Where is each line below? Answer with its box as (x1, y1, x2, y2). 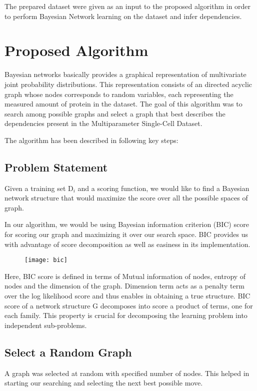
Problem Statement (4, 159, 108, 174)
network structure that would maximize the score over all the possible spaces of (4, 192, 248, 203)
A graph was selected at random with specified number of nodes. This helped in (4, 367, 249, 378)
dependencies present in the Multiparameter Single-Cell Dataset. (4, 118, 202, 128)
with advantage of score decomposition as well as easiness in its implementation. (4, 238, 250, 249)
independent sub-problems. (4, 319, 87, 330)
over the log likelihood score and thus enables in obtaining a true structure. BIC (4, 290, 250, 301)
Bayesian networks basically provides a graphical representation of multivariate (4, 69, 246, 79)
